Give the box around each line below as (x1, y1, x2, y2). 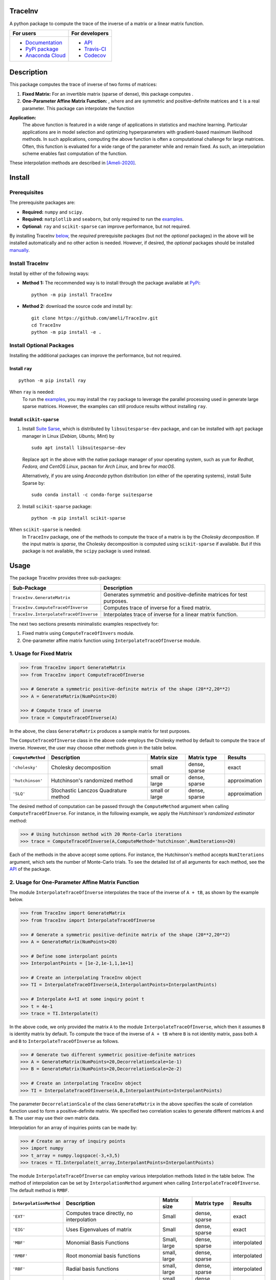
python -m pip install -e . (31, 329, 102, 335)
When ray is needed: (9, 389, 55, 395)
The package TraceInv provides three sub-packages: (9, 575, 122, 581)
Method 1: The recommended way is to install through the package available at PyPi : (22, 280, 201, 286)
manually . (9, 247, 30, 253)
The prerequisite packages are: (9, 200, 76, 206)
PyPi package (25, 45, 59, 52)
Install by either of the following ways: (9, 270, 89, 276)
